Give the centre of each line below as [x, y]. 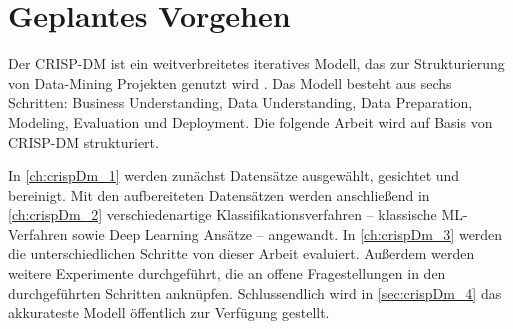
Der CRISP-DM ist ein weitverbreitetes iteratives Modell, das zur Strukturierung [256, 63]
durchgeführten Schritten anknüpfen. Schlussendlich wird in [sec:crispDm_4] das [255, 292]
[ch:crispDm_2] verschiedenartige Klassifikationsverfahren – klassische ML [236, 214]
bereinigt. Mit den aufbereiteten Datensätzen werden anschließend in [219, 194]
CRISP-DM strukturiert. [83, 141]
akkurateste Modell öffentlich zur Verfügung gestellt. [169, 312]
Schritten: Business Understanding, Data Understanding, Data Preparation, [240, 102]
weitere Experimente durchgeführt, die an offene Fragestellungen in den [227, 273]
